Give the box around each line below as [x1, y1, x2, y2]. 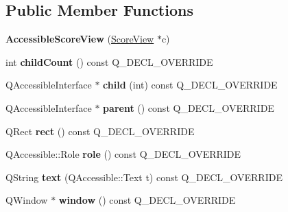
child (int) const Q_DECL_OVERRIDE [103, 78, 278, 92]
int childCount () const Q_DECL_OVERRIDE [5, 54, 213, 69]
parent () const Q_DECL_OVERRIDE [103, 100, 274, 115]
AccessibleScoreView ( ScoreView [5, 32, 154, 46]
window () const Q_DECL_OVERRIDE [58, 193, 236, 207]
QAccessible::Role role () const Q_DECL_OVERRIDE [5, 147, 241, 161]
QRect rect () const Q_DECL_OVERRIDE [5, 123, 195, 138]
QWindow [5, 193, 48, 207]
